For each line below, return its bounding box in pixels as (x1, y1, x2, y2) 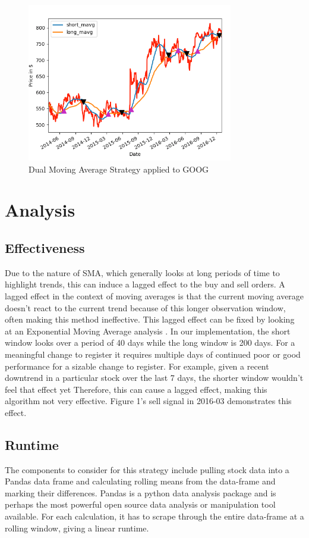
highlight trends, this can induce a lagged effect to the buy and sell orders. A (5, 278, 285, 290)
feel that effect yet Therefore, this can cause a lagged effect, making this (5, 383, 267, 395)
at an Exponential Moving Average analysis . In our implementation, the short (5, 324, 291, 337)
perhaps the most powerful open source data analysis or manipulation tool (5, 498, 276, 511)
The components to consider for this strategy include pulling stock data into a (5, 463, 289, 476)
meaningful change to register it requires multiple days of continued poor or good (5, 348, 301, 360)
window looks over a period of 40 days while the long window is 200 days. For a (5, 336, 295, 349)
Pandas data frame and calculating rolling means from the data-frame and (5, 475, 276, 487)
